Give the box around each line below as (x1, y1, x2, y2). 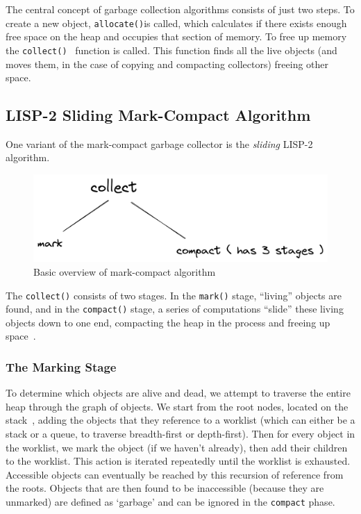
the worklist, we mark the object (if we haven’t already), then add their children (6, 440, 348, 454)
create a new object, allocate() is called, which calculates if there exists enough (6, 15, 347, 30)
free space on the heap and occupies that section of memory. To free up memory (6, 29, 347, 44)
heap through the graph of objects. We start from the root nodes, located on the (6, 399, 349, 413)
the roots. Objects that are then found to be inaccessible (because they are (6, 481, 324, 495)
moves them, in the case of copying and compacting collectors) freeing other (6, 56, 329, 71)
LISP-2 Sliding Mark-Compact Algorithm (6, 104, 311, 126)
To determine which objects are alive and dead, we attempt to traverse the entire (6, 385, 351, 400)
